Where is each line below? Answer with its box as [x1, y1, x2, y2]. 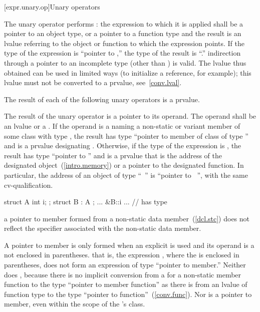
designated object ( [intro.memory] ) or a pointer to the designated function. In [4, 160, 244, 170]
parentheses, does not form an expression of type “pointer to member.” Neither [4, 259, 246, 270]
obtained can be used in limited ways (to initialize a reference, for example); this [4, 67, 251, 78]
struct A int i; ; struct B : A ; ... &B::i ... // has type [4, 196, 167, 207]
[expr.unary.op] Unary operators [4, 2, 100, 12]
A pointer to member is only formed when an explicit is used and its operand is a [4, 239, 254, 250]
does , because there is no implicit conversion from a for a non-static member [4, 269, 241, 279]
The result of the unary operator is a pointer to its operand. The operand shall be [4, 111, 256, 121]
